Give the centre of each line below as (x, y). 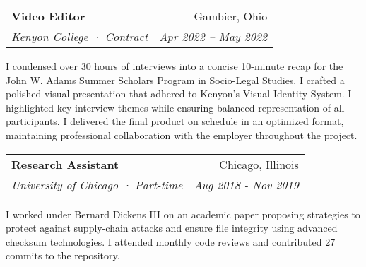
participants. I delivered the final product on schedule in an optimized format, (175, 121)
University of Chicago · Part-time (97, 184)
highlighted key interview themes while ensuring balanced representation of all (175, 107)
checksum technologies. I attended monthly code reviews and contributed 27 (171, 241)
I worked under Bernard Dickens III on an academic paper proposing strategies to (183, 214)
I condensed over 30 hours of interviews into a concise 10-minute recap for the (175, 66)
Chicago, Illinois (259, 164)
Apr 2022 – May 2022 (213, 36)
